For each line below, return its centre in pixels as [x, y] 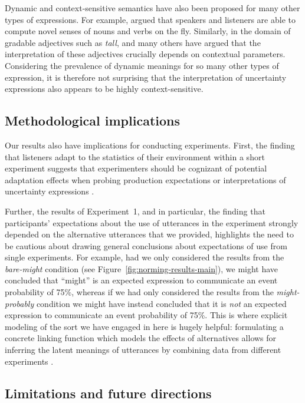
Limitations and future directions [108, 393]
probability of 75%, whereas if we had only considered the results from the [139, 292]
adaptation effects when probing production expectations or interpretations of [145, 179]
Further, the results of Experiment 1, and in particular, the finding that [135, 211]
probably [19, 303]
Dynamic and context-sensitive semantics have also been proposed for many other [152, 8]
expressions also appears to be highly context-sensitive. [104, 89]
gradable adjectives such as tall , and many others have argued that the [133, 42]
